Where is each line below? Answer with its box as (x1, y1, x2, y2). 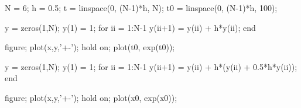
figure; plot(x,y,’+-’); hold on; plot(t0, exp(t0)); (5, 41, 175, 53)
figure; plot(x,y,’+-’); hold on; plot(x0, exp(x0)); (5, 91, 177, 103)
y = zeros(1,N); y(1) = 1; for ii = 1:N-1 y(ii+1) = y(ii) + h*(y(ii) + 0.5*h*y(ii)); (5, 60, 297, 72)
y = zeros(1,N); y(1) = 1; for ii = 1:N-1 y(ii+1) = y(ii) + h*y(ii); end (5, 21, 256, 33)
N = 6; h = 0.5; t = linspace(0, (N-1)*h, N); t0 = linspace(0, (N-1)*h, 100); (5, 2, 278, 13)
